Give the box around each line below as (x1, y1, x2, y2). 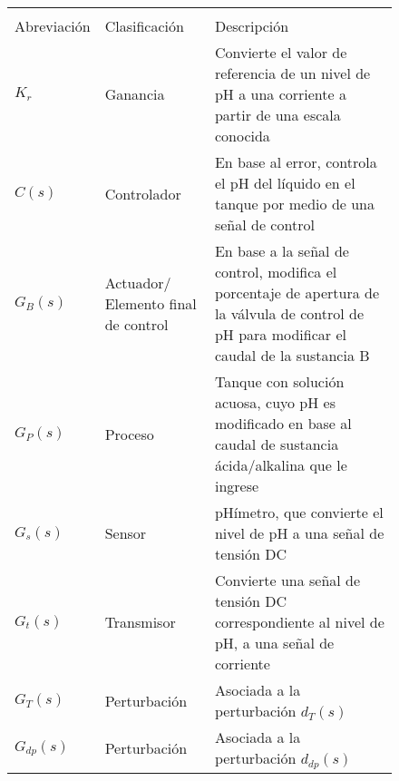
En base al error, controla (214, 151, 377, 172)
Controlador (104, 182, 181, 204)
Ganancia (104, 83, 165, 104)
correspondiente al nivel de (214, 611, 384, 632)
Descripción (214, 15, 289, 36)
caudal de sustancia (214, 434, 339, 454)
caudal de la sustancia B (214, 345, 370, 366)
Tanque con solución (214, 371, 345, 392)
